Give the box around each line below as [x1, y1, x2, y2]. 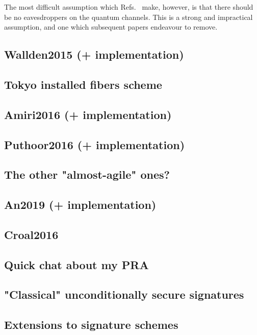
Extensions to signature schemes [4, 317, 178, 332]
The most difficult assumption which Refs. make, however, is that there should [4, 2, 253, 12]
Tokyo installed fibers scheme [4, 76, 162, 92]
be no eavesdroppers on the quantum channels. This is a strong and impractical [4, 11, 253, 22]
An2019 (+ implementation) [4, 197, 157, 212]
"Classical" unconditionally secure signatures [4, 286, 244, 302]
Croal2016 [4, 226, 59, 242]
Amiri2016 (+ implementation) [4, 106, 172, 122]
